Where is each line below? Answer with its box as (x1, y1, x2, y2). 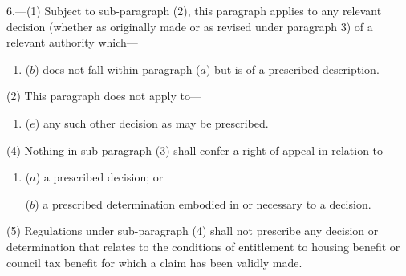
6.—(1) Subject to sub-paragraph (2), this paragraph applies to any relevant (6, 2, 382, 18)
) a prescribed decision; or (35, 168, 164, 185)
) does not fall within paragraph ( (35, 60, 201, 77)
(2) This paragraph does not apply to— (6, 87, 201, 104)
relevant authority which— (6, 34, 138, 51)
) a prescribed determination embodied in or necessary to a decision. (35, 195, 371, 212)
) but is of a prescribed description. (205, 60, 380, 77)
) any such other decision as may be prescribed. (35, 114, 269, 131)
